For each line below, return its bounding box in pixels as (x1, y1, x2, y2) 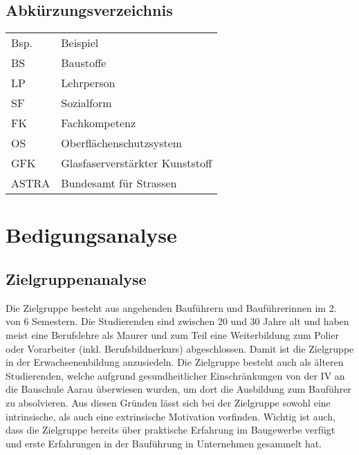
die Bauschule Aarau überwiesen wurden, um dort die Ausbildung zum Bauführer (6, 382, 351, 396)
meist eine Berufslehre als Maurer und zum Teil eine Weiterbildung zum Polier (6, 327, 339, 342)
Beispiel (61, 35, 99, 51)
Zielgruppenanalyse (6, 268, 147, 289)
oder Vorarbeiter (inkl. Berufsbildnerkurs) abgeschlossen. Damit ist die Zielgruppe (6, 341, 354, 355)
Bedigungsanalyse (6, 221, 177, 249)
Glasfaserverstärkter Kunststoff (61, 155, 212, 171)
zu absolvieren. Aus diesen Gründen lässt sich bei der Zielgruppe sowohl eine (6, 395, 331, 409)
